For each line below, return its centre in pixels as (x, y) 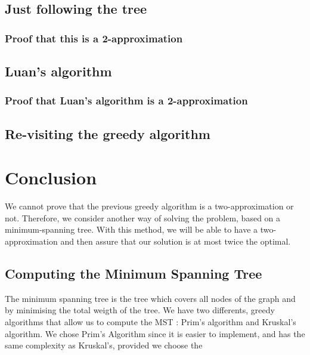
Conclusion (51, 177)
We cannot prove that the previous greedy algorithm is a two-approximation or (149, 206)
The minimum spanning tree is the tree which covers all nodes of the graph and (150, 298)
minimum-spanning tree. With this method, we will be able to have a (131, 229)
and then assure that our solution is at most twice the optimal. (176, 241)
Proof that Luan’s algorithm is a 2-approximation (126, 101)
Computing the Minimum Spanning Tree (134, 273)
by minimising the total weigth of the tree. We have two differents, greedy (140, 310)
